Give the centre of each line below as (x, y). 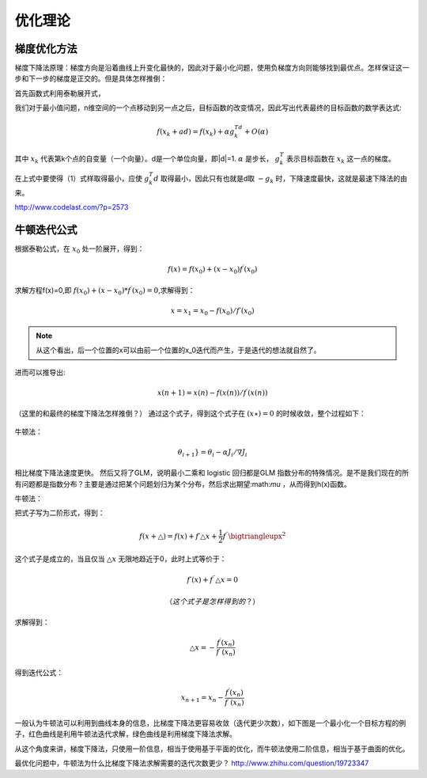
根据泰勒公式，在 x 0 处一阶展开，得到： (79, 250)
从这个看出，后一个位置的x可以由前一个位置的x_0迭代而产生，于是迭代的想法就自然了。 (178, 350)
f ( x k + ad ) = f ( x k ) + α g (196, 133)
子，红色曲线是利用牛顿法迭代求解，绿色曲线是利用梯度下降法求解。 (125, 734)
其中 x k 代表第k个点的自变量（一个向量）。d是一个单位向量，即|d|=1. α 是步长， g (147, 159)
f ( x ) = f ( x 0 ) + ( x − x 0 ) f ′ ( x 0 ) (212, 270)
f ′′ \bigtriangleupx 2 (254, 535)
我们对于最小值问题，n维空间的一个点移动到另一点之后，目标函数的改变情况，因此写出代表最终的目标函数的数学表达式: (208, 108)
